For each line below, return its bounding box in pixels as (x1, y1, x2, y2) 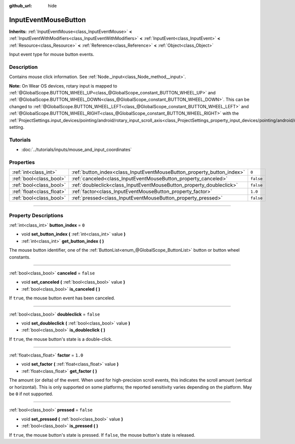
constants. (9, 254, 30, 260)
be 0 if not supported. (9, 391, 54, 397)
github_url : (9, 3, 32, 8)
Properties (9, 159, 35, 166)
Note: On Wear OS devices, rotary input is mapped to (9, 83, 118, 89)
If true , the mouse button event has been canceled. (9, 295, 116, 301)
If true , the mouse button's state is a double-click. (9, 336, 113, 342)
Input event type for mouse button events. (9, 52, 94, 58)
